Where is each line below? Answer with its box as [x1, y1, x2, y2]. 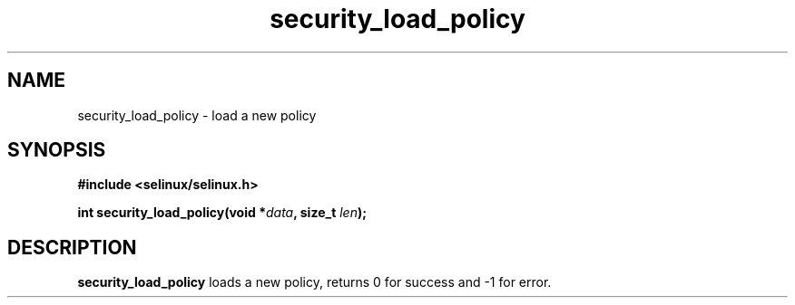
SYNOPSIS [7, 138, 106, 162]
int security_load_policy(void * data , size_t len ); [77, 205, 368, 221]
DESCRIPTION [7, 235, 137, 259]
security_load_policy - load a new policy [77, 107, 317, 123]
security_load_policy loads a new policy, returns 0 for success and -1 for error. [77, 274, 552, 291]
